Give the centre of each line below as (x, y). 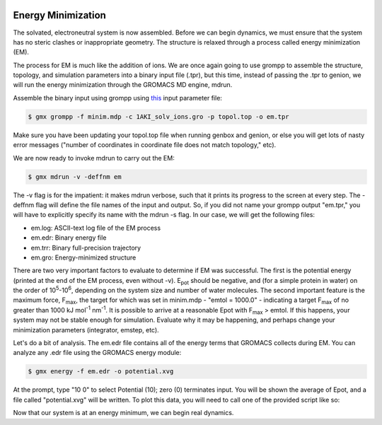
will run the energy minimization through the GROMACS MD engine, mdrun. (123, 85)
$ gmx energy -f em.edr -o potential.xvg (101, 372)
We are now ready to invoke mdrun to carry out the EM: (94, 158)
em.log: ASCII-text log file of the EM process (96, 228)
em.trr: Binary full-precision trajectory (86, 248)
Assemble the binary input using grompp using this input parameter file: (118, 98)
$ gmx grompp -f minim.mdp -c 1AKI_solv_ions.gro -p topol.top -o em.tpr (158, 116)
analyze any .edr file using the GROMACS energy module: (97, 353)
